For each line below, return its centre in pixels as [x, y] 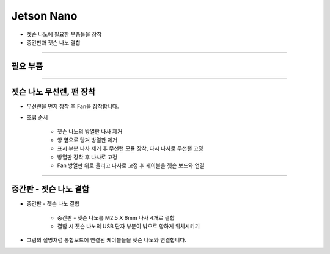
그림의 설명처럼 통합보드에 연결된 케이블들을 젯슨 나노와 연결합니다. [106, 240]
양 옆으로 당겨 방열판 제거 [87, 140]
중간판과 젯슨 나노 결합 [53, 42]
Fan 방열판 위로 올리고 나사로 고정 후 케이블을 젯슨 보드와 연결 [131, 165]
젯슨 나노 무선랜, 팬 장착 [53, 92]
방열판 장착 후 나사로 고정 [87, 157]
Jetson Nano [44, 16]
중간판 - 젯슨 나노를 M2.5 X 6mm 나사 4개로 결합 [116, 217]
